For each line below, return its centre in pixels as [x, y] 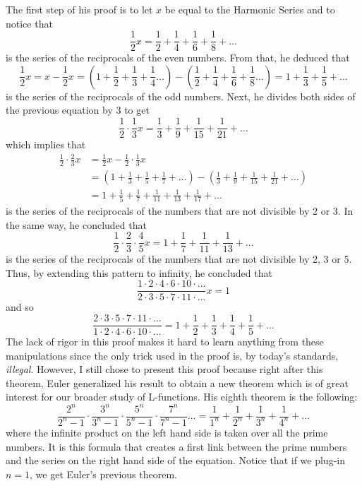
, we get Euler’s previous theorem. [103, 474]
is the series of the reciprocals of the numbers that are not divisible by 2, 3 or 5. [179, 259]
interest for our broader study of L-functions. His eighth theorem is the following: [182, 397]
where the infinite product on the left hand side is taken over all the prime [167, 432]
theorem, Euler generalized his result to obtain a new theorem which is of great [177, 383]
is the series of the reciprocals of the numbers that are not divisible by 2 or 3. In [180, 210]
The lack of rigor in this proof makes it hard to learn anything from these [165, 342]
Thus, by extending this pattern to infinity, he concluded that [139, 272]
